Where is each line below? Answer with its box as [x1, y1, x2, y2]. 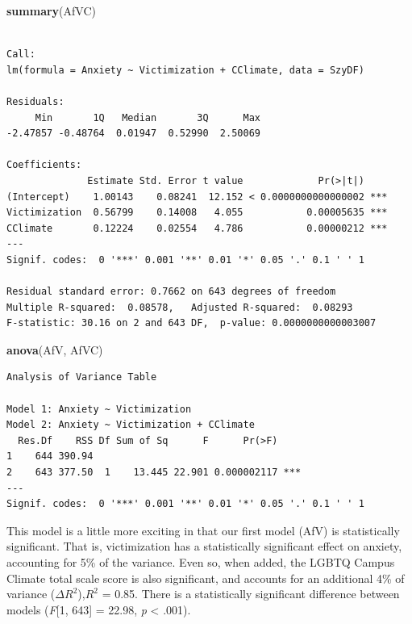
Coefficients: [6, 159, 82, 171]
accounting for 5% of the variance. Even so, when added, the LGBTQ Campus [6, 554, 395, 570]
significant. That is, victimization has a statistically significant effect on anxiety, [6, 538, 402, 555]
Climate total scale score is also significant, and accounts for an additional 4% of [6, 569, 405, 586]
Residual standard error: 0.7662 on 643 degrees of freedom [6, 286, 336, 298]
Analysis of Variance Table [6, 371, 157, 383]
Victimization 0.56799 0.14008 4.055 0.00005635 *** [6, 207, 388, 219]
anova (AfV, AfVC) [6, 341, 103, 358]
